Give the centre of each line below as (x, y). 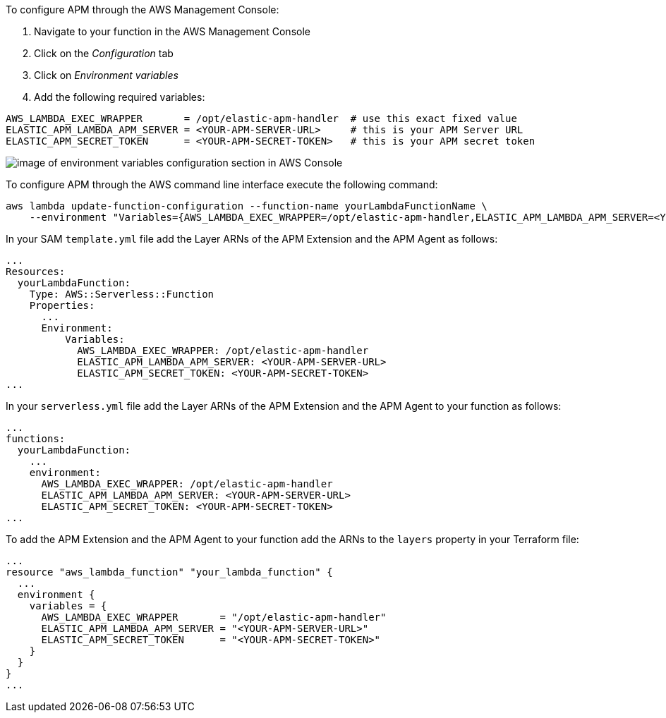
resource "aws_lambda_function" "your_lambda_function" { (169, 572)
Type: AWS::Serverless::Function (122, 294)
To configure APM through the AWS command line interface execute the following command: (222, 184)
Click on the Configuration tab (104, 53)
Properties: (62, 305)
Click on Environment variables (106, 75)
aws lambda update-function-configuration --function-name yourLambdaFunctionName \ (247, 206)
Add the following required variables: (120, 97)
